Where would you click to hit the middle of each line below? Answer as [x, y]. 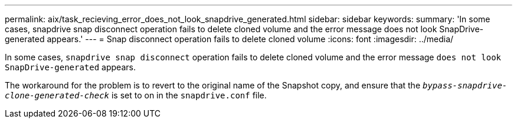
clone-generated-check [57, 95]
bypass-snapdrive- [465, 86]
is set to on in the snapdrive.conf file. [189, 95]
